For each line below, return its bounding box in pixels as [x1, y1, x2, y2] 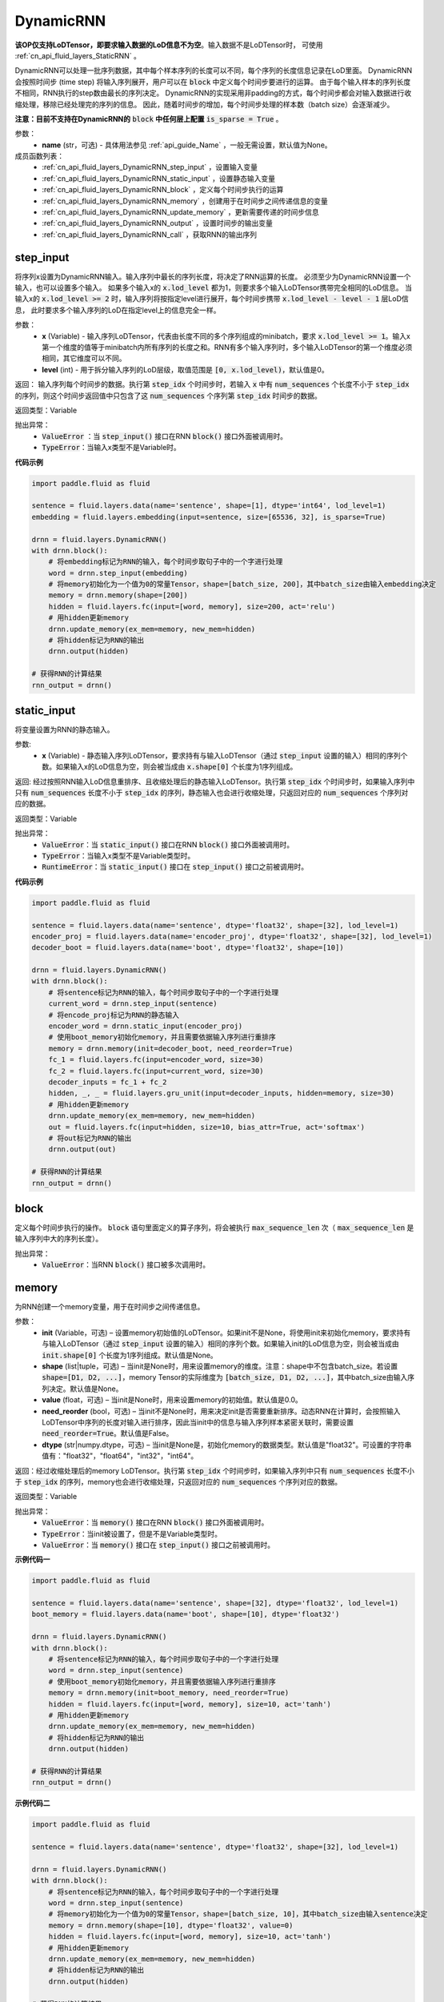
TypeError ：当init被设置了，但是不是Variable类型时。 [42, 1529, 222, 1538]
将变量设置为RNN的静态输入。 [14, 725, 115, 734]
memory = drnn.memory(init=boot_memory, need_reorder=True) [48, 1688, 290, 1698]
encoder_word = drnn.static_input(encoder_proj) [48, 1022, 243, 1031]
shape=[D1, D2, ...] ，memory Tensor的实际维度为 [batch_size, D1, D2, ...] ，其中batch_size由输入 [42, 1373, 408, 1382]
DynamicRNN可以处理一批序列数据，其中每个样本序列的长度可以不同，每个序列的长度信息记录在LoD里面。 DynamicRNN [14, 66, 413, 75]
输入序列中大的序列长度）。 [14, 1234, 103, 1244]
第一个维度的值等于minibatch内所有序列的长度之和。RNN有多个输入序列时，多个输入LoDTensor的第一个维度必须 [42, 343, 413, 352]
